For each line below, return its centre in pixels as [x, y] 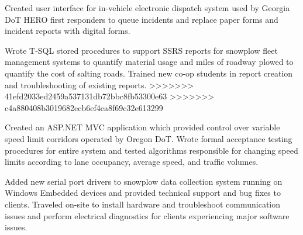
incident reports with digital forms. [68, 31]
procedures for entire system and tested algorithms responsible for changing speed [151, 150]
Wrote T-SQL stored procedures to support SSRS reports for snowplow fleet [141, 50]
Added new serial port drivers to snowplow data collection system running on [144, 181]
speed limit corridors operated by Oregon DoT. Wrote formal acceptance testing [149, 138]
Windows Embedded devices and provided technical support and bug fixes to [143, 193]
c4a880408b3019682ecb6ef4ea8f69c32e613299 [84, 107]
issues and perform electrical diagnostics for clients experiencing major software [147, 215]
